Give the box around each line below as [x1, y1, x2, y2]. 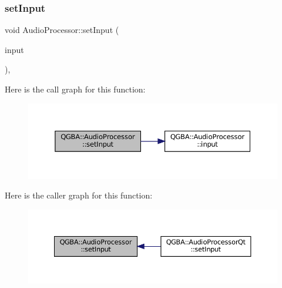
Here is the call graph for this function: [5, 83, 146, 95]
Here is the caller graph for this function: [5, 189, 153, 201]
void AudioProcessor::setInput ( [5, 24, 119, 36]
